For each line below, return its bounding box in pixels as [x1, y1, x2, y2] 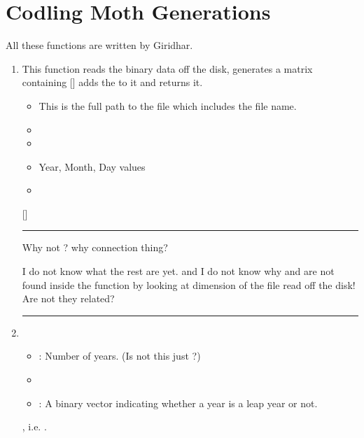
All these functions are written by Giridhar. [6, 38, 193, 52]
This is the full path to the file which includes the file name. [38, 98, 297, 113]
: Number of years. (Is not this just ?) [38, 348, 201, 363]
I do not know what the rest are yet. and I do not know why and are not [22, 264, 335, 278]
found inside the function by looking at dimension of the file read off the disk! [22, 277, 356, 292]
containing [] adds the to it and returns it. [22, 75, 203, 90]
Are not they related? [22, 291, 115, 306]
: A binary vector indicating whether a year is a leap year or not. [38, 395, 318, 410]
